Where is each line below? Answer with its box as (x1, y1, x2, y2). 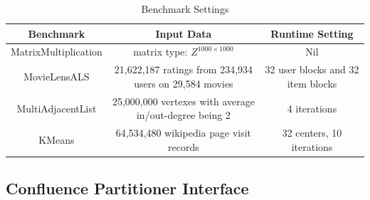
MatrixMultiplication (11, 44, 102, 59)
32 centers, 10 (282, 125, 342, 140)
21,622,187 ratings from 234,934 (114, 62, 253, 77)
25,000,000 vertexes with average (112, 93, 255, 108)
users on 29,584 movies (134, 75, 233, 90)
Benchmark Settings (141, 1, 229, 16)
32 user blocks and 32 (265, 62, 359, 77)
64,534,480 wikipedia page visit (115, 125, 252, 140)
